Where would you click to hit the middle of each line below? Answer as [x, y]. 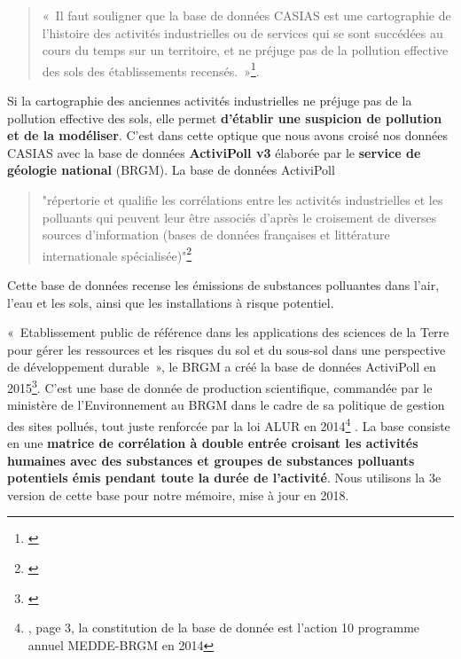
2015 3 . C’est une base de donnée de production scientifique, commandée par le [220, 386]
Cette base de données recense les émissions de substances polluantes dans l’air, [223, 285]
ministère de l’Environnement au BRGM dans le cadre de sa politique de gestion [226, 405]
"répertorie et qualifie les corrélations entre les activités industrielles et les [242, 200]
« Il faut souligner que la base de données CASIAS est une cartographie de [246, 15]
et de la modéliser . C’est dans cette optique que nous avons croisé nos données [228, 135]
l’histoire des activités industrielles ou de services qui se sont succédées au [242, 32]
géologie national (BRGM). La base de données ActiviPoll [171, 170]
